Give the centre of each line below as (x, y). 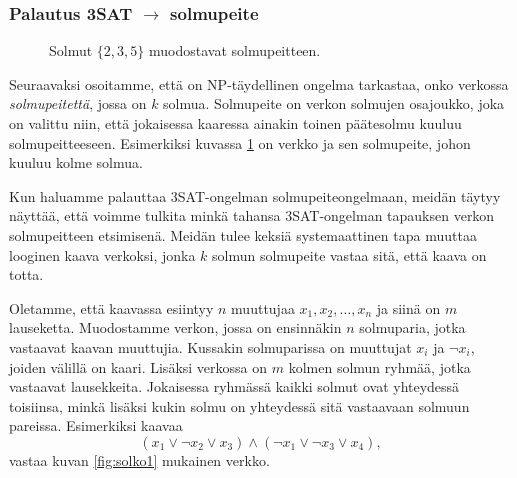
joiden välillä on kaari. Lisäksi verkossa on (138, 366)
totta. (26, 274)
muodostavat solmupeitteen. (234, 50)
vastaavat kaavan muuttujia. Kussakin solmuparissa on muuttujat (210, 346)
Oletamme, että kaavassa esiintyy (111, 307)
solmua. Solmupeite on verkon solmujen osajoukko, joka (334, 103)
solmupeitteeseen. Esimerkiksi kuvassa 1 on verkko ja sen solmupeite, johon (240, 142)
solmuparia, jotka (412, 327)
